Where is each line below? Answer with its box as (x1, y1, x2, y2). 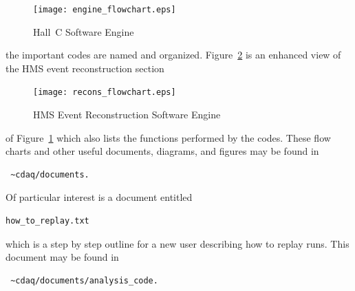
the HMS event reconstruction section (6, 61, 164, 75)
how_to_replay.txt (6, 216, 89, 226)
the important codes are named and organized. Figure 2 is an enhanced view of (6, 47, 341, 62)
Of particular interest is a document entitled (6, 190, 193, 204)
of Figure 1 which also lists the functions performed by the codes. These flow (6, 130, 331, 144)
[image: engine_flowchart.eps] (33, 5, 176, 14)
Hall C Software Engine (33, 24, 134, 39)
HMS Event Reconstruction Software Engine (33, 107, 221, 122)
